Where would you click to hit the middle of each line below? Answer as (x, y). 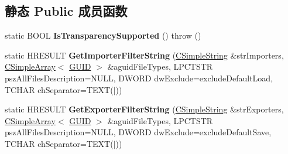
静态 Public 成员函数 (66, 11)
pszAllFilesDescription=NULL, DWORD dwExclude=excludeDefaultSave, (138, 132)
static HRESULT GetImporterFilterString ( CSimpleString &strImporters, (144, 55)
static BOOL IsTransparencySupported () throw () (103, 35)
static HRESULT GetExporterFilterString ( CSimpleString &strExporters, (144, 109)
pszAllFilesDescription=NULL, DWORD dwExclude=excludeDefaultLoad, (139, 78)
